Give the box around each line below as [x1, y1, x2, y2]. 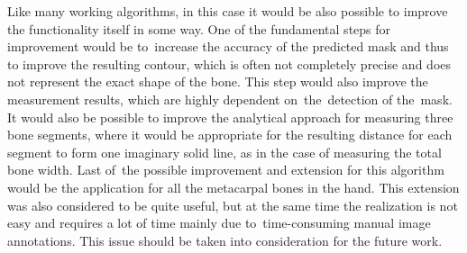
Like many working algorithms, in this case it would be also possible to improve [7, 2, 448, 20]
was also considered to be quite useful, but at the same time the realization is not [7, 195, 458, 214]
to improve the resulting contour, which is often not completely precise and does [7, 54, 451, 73]
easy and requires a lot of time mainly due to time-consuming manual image [7, 213, 431, 232]
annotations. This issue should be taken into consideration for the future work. [7, 230, 443, 249]
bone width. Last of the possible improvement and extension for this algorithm [7, 160, 444, 179]
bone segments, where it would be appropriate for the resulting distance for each [7, 125, 453, 144]
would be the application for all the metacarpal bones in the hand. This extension [7, 177, 460, 196]
